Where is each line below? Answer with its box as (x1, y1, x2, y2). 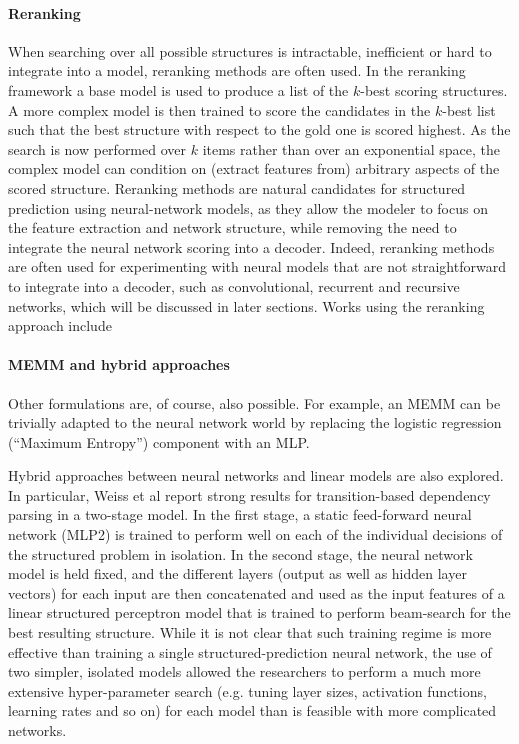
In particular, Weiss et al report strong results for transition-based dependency (8, 484, 491, 505)
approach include (8, 315, 112, 336)
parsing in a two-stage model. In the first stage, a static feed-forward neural (8, 504, 472, 525)
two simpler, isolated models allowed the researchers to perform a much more (8, 661, 481, 682)
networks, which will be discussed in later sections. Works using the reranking (8, 295, 485, 316)
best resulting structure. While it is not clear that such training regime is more (8, 622, 492, 643)
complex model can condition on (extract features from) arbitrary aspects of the (8, 158, 500, 179)
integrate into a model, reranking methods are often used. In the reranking (8, 60, 466, 81)
